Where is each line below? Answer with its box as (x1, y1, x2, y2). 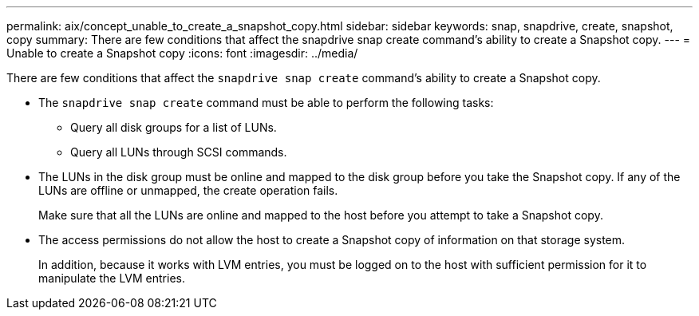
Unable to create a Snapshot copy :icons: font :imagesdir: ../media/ (6, 46, 358, 60)
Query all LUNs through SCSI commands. (70, 145, 287, 159)
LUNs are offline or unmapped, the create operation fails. (38, 184, 338, 197)
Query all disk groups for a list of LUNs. (70, 120, 277, 134)
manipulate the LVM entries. (38, 271, 185, 285)
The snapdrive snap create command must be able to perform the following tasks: (38, 96, 494, 109)
